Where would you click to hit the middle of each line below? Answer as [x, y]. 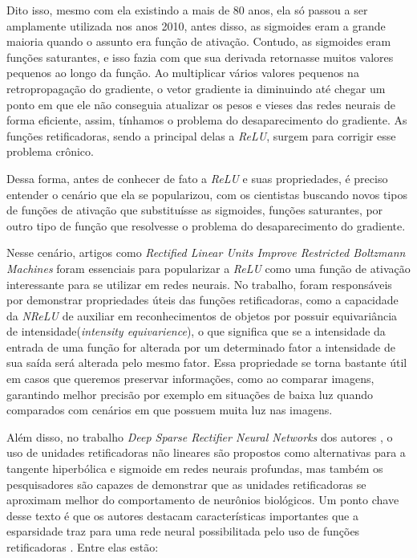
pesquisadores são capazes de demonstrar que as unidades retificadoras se [186, 484]
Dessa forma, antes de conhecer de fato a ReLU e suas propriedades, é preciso [197, 178]
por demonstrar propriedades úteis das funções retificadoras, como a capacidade [202, 300]
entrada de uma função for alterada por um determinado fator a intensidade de [201, 346]
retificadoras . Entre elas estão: [83, 547]
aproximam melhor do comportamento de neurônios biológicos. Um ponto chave [203, 500]
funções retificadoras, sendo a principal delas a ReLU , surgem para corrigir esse [201, 135]
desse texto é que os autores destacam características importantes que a [182, 515]
